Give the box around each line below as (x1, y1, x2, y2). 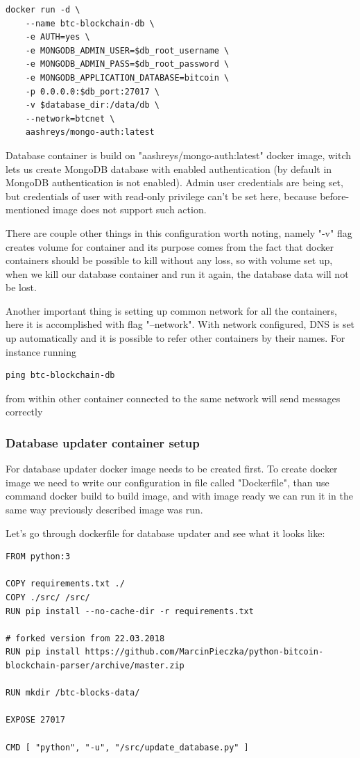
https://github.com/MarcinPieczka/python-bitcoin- (85, 647, 324, 657)
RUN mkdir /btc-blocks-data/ (6, 688, 140, 698)
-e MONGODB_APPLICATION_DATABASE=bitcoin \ (25, 72, 230, 83)
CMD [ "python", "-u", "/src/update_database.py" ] (6, 742, 249, 752)
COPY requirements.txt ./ (6, 579, 125, 589)
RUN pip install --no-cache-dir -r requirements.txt (6, 606, 254, 616)
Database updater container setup (6, 434, 200, 451)
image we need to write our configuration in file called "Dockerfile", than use (6, 475, 329, 489)
